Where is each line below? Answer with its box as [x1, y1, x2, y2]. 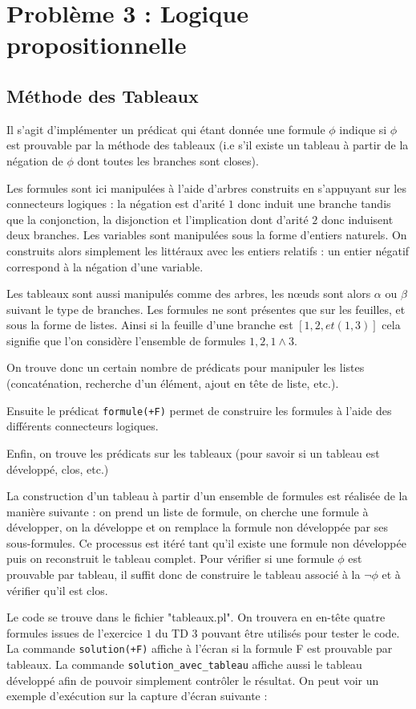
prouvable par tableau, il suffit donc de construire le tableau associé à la [6, 566, 361, 583]
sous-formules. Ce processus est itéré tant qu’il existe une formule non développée [6, 534, 406, 551]
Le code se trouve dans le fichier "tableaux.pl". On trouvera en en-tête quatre [6, 609, 386, 625]
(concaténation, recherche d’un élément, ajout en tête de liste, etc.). [6, 375, 339, 392]
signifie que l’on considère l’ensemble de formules [6, 332, 246, 348]
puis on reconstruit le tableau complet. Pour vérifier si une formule [6, 550, 334, 567]
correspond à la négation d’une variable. [6, 258, 204, 275]
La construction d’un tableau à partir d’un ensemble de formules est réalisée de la [6, 487, 408, 504]
